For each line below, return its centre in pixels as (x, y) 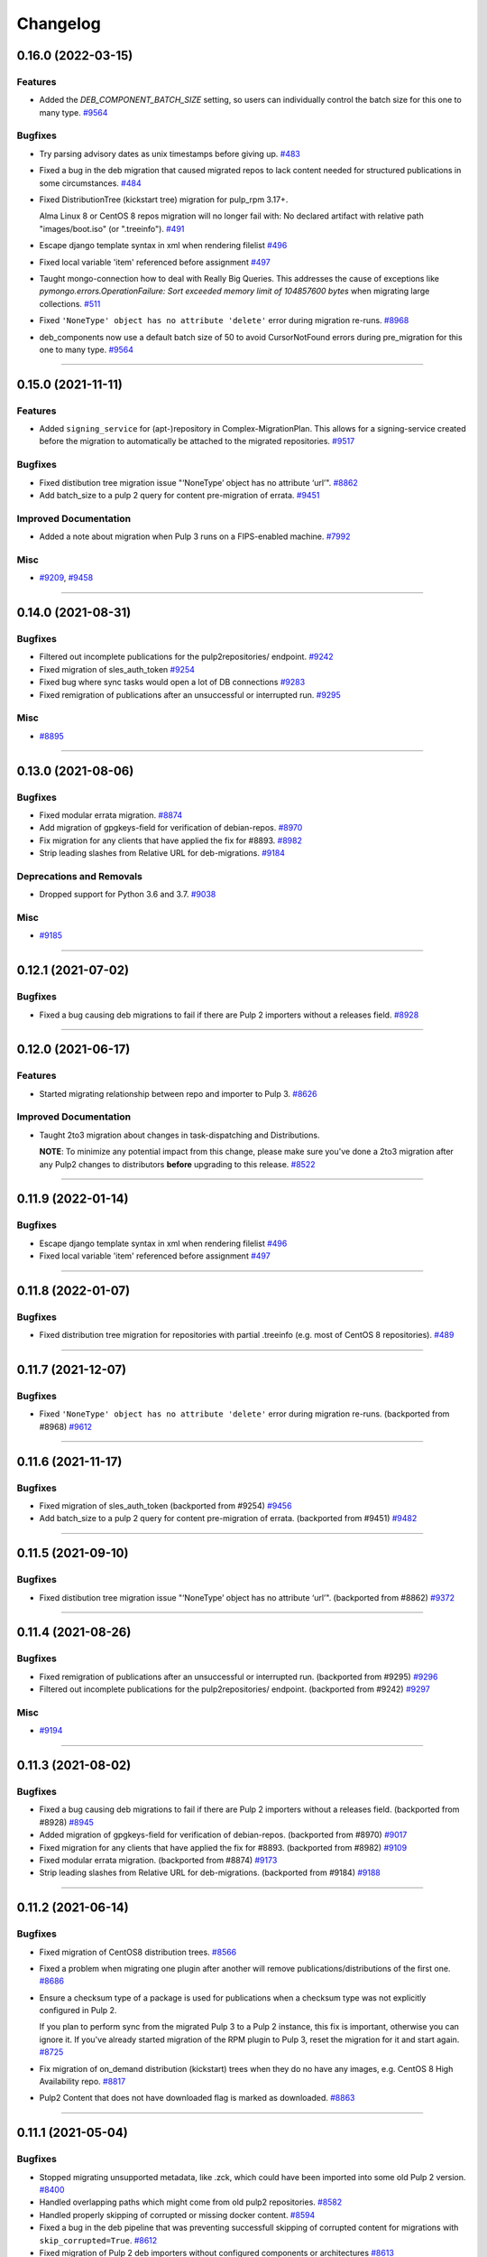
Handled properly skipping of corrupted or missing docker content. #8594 (177, 2215)
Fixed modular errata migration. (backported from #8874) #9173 (158, 1860)
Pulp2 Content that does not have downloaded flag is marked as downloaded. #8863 (197, 2098)
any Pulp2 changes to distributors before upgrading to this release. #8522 (177, 1164)
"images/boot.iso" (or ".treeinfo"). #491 (112, 228)
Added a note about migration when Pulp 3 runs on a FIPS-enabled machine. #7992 (195, 536)
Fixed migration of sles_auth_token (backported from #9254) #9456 (165, 1506)
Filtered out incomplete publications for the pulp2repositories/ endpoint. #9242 (186, 657)
